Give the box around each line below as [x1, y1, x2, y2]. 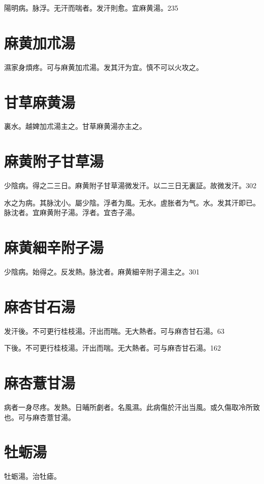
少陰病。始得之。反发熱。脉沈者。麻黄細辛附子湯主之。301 [4, 266, 200, 277]
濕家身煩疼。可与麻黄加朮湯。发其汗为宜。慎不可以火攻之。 [4, 61, 203, 72]
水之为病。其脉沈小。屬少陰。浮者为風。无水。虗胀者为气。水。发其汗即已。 [4, 197, 260, 208]
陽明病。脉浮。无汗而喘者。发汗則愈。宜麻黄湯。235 [4, 3, 178, 13]
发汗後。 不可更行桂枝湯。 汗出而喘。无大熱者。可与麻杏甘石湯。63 [4, 325, 224, 336]
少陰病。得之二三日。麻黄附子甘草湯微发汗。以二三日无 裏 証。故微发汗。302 [4, 180, 256, 191]
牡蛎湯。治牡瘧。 [4, 471, 61, 481]
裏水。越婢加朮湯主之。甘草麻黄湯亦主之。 [4, 121, 146, 131]
